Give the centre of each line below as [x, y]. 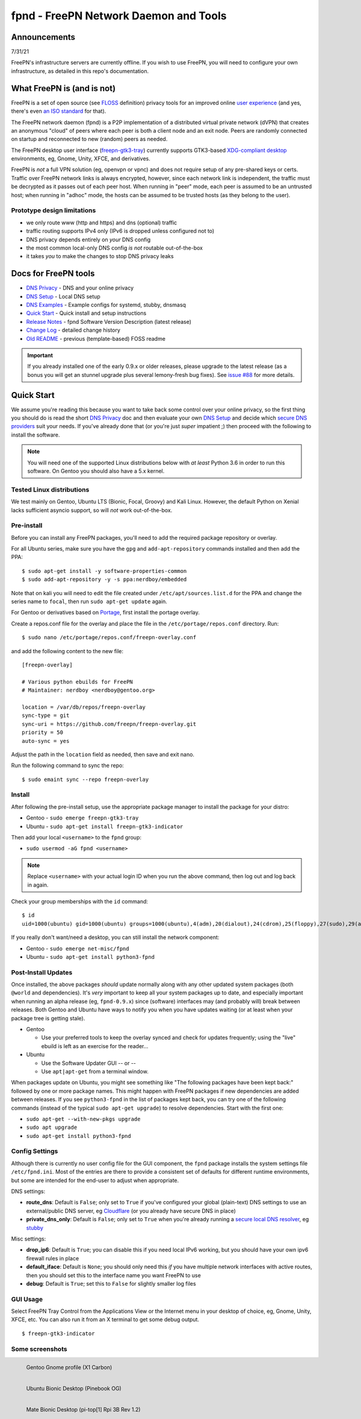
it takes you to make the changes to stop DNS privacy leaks [100, 256]
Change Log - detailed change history [73, 330]
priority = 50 [42, 732]
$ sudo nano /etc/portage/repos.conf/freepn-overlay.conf [109, 637]
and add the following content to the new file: [67, 651]
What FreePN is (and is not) [63, 88]
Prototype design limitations [54, 210]
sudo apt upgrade [52, 1127]
